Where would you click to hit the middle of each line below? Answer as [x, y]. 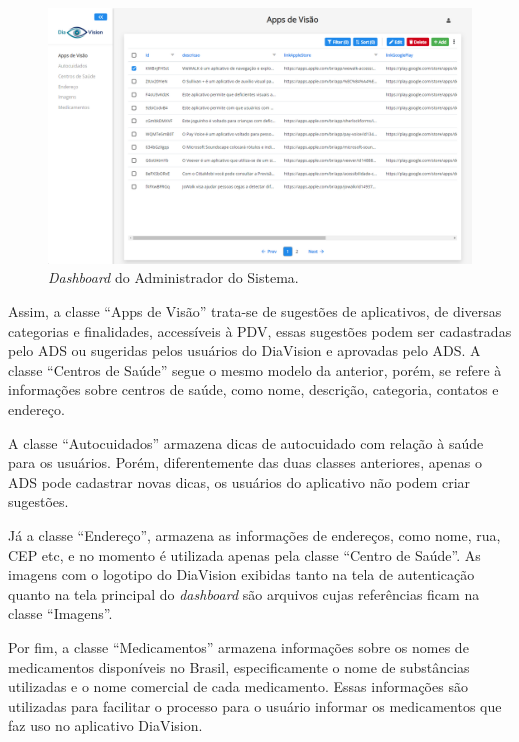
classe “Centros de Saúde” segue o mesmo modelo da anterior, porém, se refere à [255, 369]
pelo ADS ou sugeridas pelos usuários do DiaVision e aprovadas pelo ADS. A [244, 350]
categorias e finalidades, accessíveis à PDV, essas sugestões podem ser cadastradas [260, 330]
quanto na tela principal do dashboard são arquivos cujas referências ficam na [244, 593]
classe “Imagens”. [60, 613]
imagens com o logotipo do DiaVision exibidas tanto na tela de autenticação [241, 574]
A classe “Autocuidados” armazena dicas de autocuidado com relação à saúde [246, 442]
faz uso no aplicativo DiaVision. [105, 725]
